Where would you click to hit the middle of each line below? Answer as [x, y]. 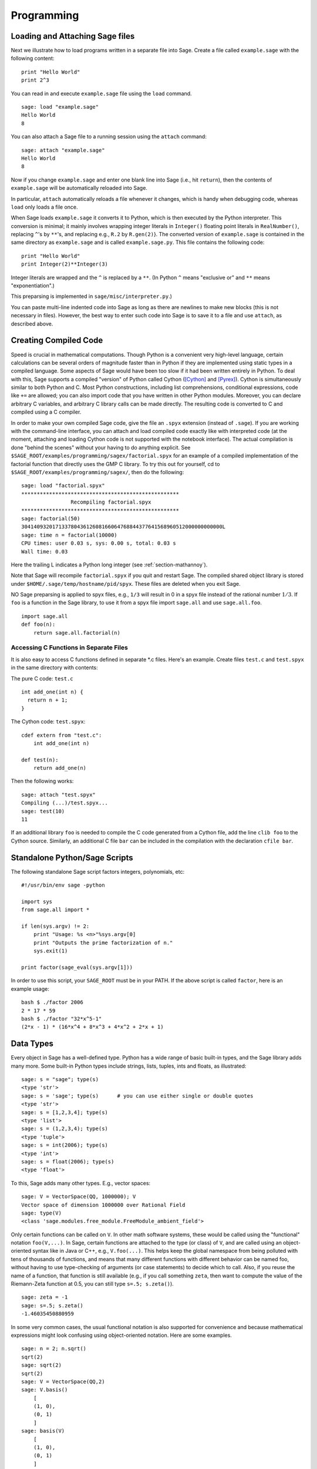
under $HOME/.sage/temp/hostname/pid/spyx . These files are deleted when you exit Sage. [126, 583]
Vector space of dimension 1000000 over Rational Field [103, 1205]
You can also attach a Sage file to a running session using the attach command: [109, 137]
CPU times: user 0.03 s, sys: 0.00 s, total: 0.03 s [99, 543]
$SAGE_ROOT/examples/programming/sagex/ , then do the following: [97, 472]
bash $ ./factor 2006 [52, 1002]
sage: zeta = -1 [45, 1297]
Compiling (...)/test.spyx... [65, 803]
